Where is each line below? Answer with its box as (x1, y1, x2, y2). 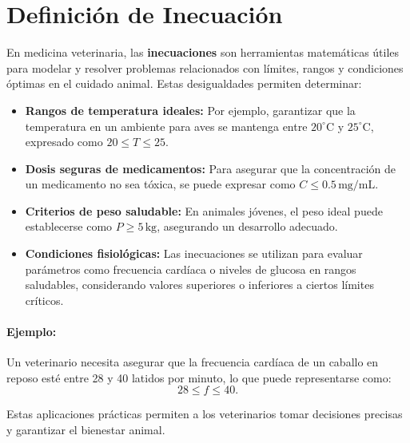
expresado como (25, 133, 103, 150)
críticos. (25, 291, 64, 308)
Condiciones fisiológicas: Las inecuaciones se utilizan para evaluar (25, 245, 363, 262)
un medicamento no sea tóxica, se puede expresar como (25, 176, 296, 192)
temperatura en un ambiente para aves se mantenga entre (25, 117, 308, 134)
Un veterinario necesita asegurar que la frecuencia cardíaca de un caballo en (6, 354, 379, 370)
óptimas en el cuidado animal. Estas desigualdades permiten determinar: (6, 75, 362, 92)
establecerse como (25, 218, 113, 235)
